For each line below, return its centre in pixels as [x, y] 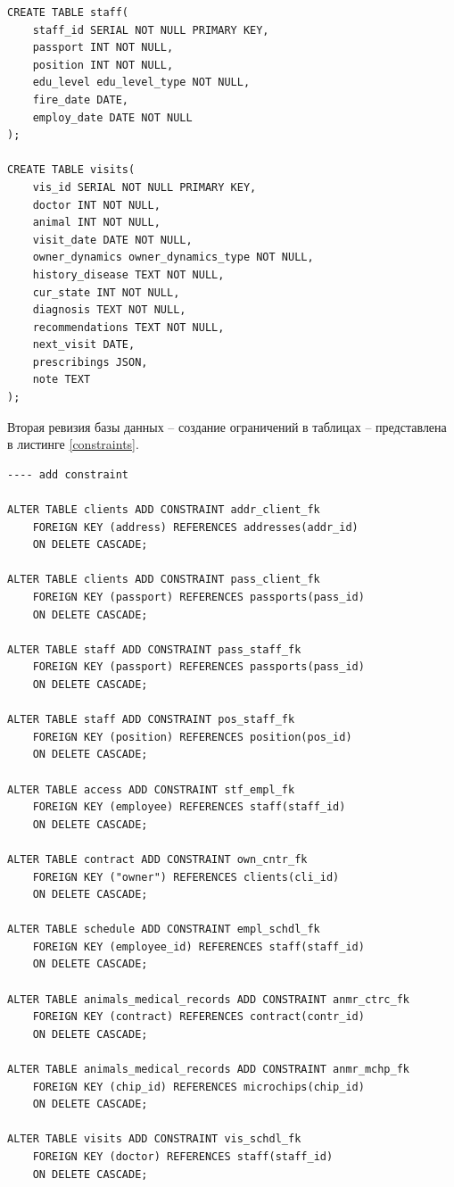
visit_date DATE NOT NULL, [112, 240]
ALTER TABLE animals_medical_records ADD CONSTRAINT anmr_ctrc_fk [209, 999]
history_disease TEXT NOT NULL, [128, 274]
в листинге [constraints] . [73, 444]
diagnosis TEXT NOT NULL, [109, 310]
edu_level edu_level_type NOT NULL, [141, 83]
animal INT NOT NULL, [96, 223]
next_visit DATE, [84, 345]
